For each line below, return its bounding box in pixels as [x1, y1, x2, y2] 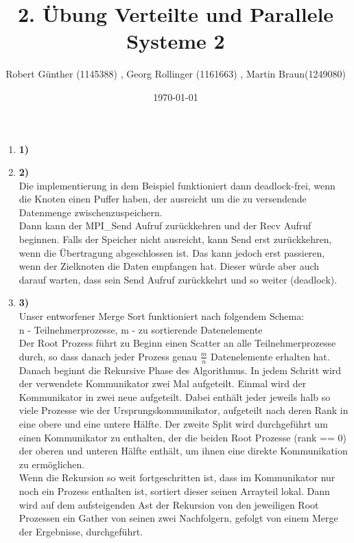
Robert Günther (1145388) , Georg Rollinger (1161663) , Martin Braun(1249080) [5, 67, 346, 81]
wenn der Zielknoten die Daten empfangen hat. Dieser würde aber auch [19, 259, 320, 273]
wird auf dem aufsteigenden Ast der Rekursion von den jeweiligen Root [19, 497, 319, 511]
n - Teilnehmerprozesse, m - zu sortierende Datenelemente [19, 322, 263, 336]
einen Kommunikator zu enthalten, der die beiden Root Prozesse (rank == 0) [19, 430, 346, 444]
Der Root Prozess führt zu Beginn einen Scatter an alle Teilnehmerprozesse [19, 336, 336, 350]
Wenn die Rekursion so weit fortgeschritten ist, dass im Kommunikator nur [19, 470, 335, 485]
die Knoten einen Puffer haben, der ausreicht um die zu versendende [19, 192, 307, 206]
